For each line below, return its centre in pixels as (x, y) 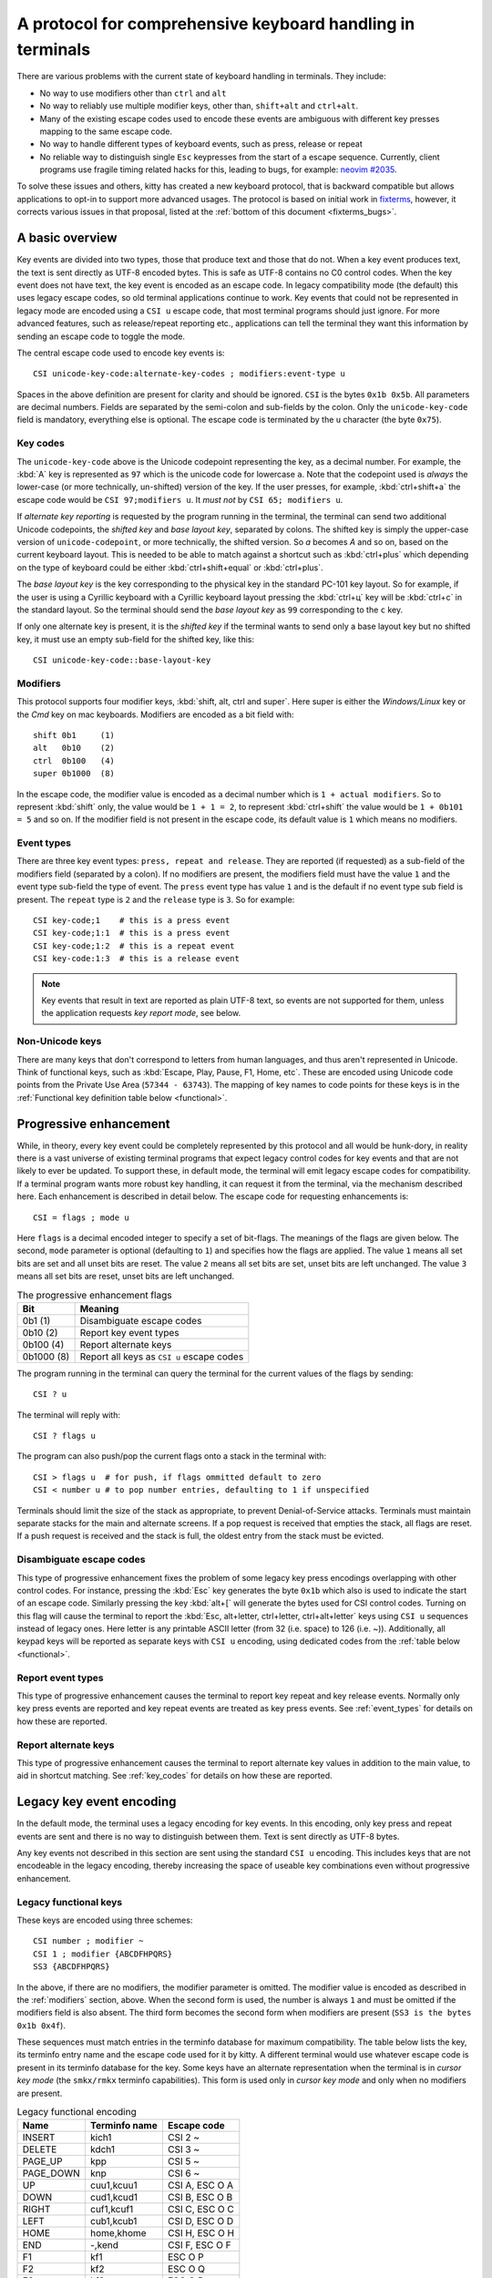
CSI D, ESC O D (200, 2222)
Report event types (60, 1678)
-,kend (104, 2245)
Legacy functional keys (70, 1902)
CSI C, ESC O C (200, 2210)
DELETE (40, 2150)
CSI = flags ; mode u (81, 1217)
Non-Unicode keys (59, 1042)
